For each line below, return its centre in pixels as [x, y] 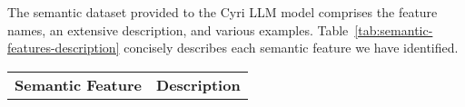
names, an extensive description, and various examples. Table [178, 29]
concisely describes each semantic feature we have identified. [291, 48]
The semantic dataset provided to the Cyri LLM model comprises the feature [223, 12]
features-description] [64, 48]
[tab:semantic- [394, 29]
